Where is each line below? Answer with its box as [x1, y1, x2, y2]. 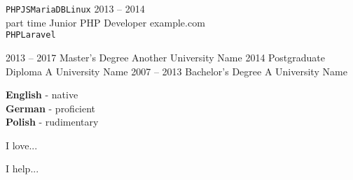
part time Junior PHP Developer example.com [6, 15, 205, 29]
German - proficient [6, 100, 96, 115]
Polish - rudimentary [6, 114, 99, 129]
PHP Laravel [6, 30, 56, 40]
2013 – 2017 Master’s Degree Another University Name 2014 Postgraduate [6, 50, 325, 64]
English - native [6, 87, 78, 102]
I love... [6, 137, 38, 152]
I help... [6, 161, 39, 176]
